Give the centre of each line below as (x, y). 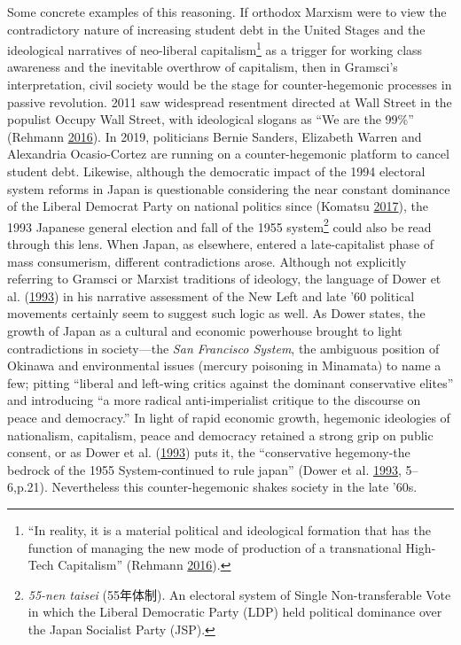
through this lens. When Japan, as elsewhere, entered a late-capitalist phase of (221, 244)
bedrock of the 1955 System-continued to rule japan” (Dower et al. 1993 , (204, 469)
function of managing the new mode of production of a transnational (215, 547)
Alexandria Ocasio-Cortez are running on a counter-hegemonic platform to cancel (228, 154)
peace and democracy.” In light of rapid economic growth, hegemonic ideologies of (229, 417)
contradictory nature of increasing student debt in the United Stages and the (216, 29)
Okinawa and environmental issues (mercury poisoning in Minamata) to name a (224, 365)
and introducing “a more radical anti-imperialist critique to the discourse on (214, 400)
